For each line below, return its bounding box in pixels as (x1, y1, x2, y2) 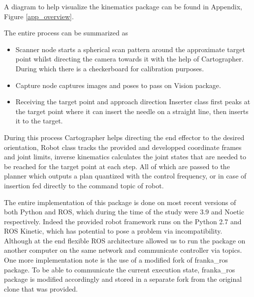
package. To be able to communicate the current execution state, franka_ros (4, 264, 235, 274)
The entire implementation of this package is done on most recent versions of (4, 197, 236, 207)
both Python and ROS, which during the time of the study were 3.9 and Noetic (4, 207, 244, 217)
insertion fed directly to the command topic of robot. (4, 180, 164, 190)
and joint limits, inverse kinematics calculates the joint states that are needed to (4, 151, 247, 162)
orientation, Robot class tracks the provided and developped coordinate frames (4, 142, 242, 152)
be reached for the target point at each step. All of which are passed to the (4, 161, 230, 171)
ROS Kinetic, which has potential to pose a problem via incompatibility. (4, 226, 222, 236)
